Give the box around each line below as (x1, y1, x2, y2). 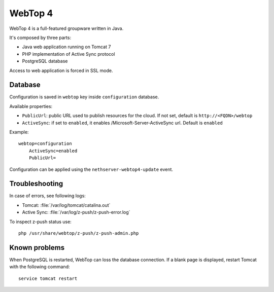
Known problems (9, 243, 65, 252)
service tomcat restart (18, 275, 78, 281)
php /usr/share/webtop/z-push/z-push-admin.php (18, 231, 139, 236)
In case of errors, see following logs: (9, 193, 86, 199)
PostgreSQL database (22, 58, 68, 64)
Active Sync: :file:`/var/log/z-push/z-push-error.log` (22, 209, 130, 215)
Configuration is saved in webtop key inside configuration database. (9, 94, 159, 100)
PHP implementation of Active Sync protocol (22, 51, 115, 57)
